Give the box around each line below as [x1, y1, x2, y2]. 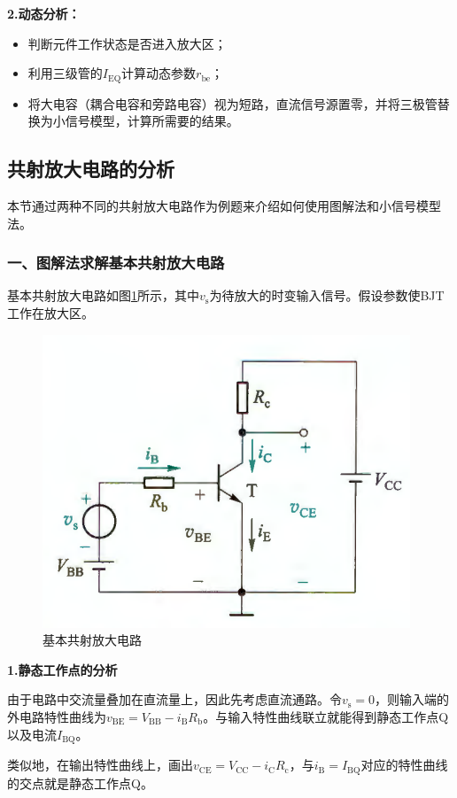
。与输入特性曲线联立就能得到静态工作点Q [203, 708, 449, 725]
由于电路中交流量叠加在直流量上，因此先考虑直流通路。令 [7, 690, 342, 709]
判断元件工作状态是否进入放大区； [27, 34, 227, 52]
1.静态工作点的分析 [7, 660, 118, 678]
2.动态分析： [7, 4, 81, 22]
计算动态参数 [121, 64, 197, 82]
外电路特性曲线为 [7, 708, 106, 725]
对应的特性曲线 [360, 755, 448, 774]
